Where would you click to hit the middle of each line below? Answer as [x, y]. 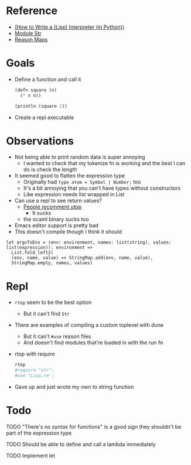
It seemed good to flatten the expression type [69, 176]
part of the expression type [39, 433]
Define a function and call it [48, 79]
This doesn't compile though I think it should [68, 232]
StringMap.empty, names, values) [52, 263]
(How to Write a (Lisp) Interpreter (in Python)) [69, 27]
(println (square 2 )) [41, 106]
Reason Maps [31, 39]
